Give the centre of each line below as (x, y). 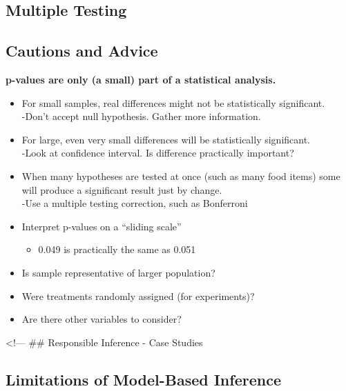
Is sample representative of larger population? (118, 272)
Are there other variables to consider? (102, 319)
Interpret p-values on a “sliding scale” (102, 226)
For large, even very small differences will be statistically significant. (166, 139)
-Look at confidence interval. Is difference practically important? (158, 153)
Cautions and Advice (82, 51)
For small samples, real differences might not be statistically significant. (173, 102)
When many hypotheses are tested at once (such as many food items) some (181, 176)
